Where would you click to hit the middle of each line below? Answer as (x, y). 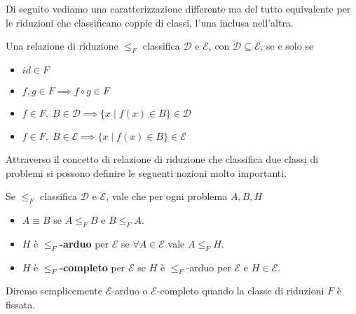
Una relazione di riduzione (62, 46)
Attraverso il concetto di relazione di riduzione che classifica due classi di (162, 158)
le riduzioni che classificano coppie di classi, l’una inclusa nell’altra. (150, 22)
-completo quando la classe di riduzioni (240, 291)
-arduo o (130, 291)
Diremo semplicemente (54, 291)
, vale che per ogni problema (167, 196)
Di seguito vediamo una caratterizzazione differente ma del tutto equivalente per (178, 8)
